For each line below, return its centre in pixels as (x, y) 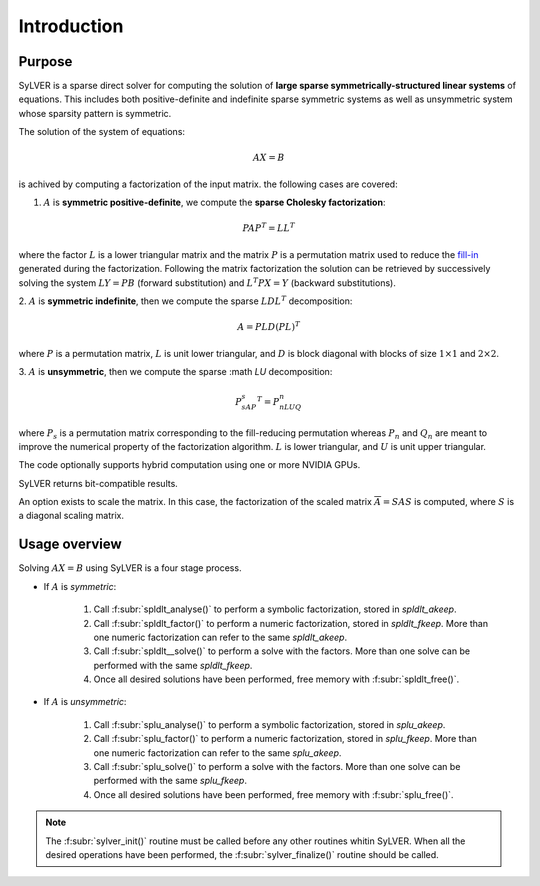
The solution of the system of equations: (101, 132)
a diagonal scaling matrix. (71, 516)
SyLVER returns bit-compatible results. (98, 483)
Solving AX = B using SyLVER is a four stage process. (130, 568)
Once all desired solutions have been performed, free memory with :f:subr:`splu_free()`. (273, 794)
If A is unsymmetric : (85, 702)
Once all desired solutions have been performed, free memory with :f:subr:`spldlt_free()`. (276, 679)
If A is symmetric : (80, 586)
